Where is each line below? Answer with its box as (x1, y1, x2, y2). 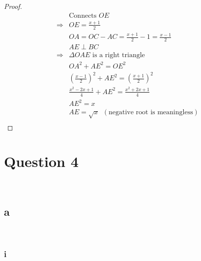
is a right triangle (92, 52, 145, 59)
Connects (69, 12, 97, 19)
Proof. (4, 1, 22, 11)
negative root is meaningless (108, 109, 193, 116)
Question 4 (4, 151, 79, 171)
